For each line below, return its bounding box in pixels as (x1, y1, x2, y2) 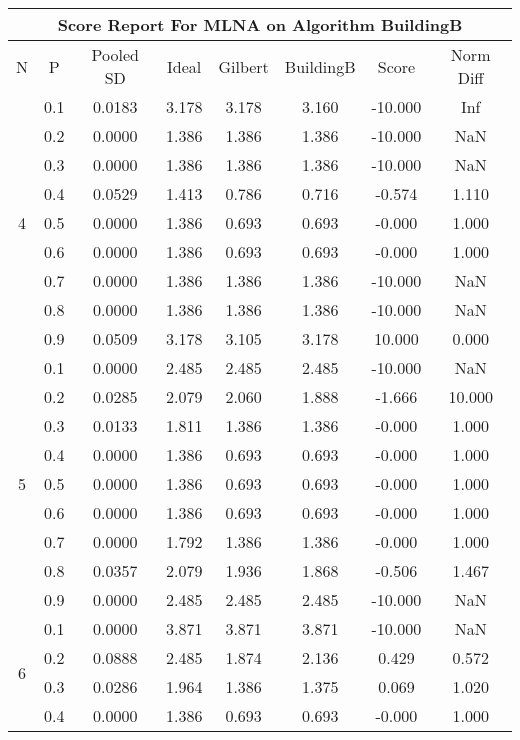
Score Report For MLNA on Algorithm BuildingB (57, 13, 463, 36)
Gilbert (218, 54, 269, 78)
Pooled (91, 43, 139, 66)
